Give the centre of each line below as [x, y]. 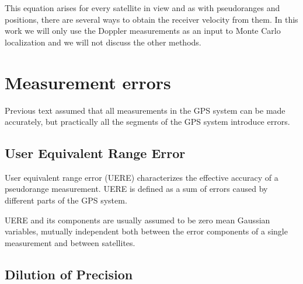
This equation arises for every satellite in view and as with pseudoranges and [142, 8]
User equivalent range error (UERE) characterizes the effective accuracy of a [142, 177]
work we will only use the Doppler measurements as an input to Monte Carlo [143, 31]
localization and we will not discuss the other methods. [103, 42]
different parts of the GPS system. [66, 200]
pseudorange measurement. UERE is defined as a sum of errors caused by [136, 189]
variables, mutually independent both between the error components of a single [146, 231]
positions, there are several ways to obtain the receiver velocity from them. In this [151, 19]
